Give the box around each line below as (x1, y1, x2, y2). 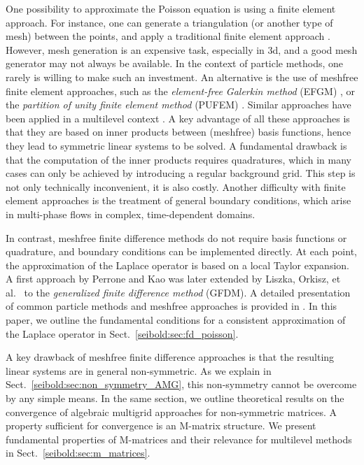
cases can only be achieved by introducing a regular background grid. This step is (6, 166, 356, 180)
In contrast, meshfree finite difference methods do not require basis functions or (6, 230, 347, 245)
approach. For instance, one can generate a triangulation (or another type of (6, 15, 333, 29)
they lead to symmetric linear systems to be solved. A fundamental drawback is (6, 138, 347, 152)
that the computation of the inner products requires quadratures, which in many (6, 152, 352, 166)
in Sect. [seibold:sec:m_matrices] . (6, 445, 150, 460)
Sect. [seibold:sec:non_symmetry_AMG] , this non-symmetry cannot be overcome (6, 377, 357, 392)
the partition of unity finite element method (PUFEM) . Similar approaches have (6, 97, 351, 112)
